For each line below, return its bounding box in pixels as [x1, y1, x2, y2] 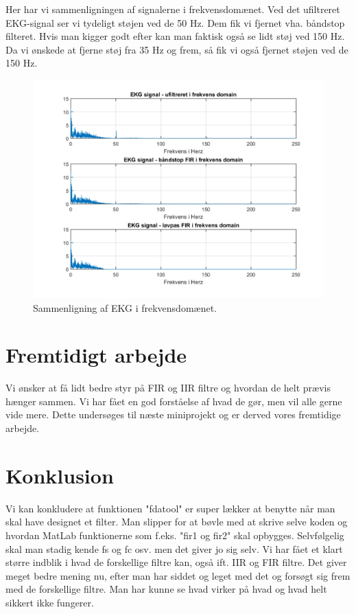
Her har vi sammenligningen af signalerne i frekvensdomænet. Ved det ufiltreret [5, 2, 340, 16]
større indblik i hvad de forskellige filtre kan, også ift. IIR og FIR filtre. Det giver [5, 555, 347, 569]
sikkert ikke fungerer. [5, 595, 94, 609]
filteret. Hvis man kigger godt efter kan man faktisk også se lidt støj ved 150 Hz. [5, 29, 345, 43]
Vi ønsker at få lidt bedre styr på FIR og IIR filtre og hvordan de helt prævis [5, 380, 331, 395]
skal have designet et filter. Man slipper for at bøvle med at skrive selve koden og [5, 514, 348, 529]
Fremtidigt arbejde [5, 341, 187, 369]
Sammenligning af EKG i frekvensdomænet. [33, 300, 217, 315]
